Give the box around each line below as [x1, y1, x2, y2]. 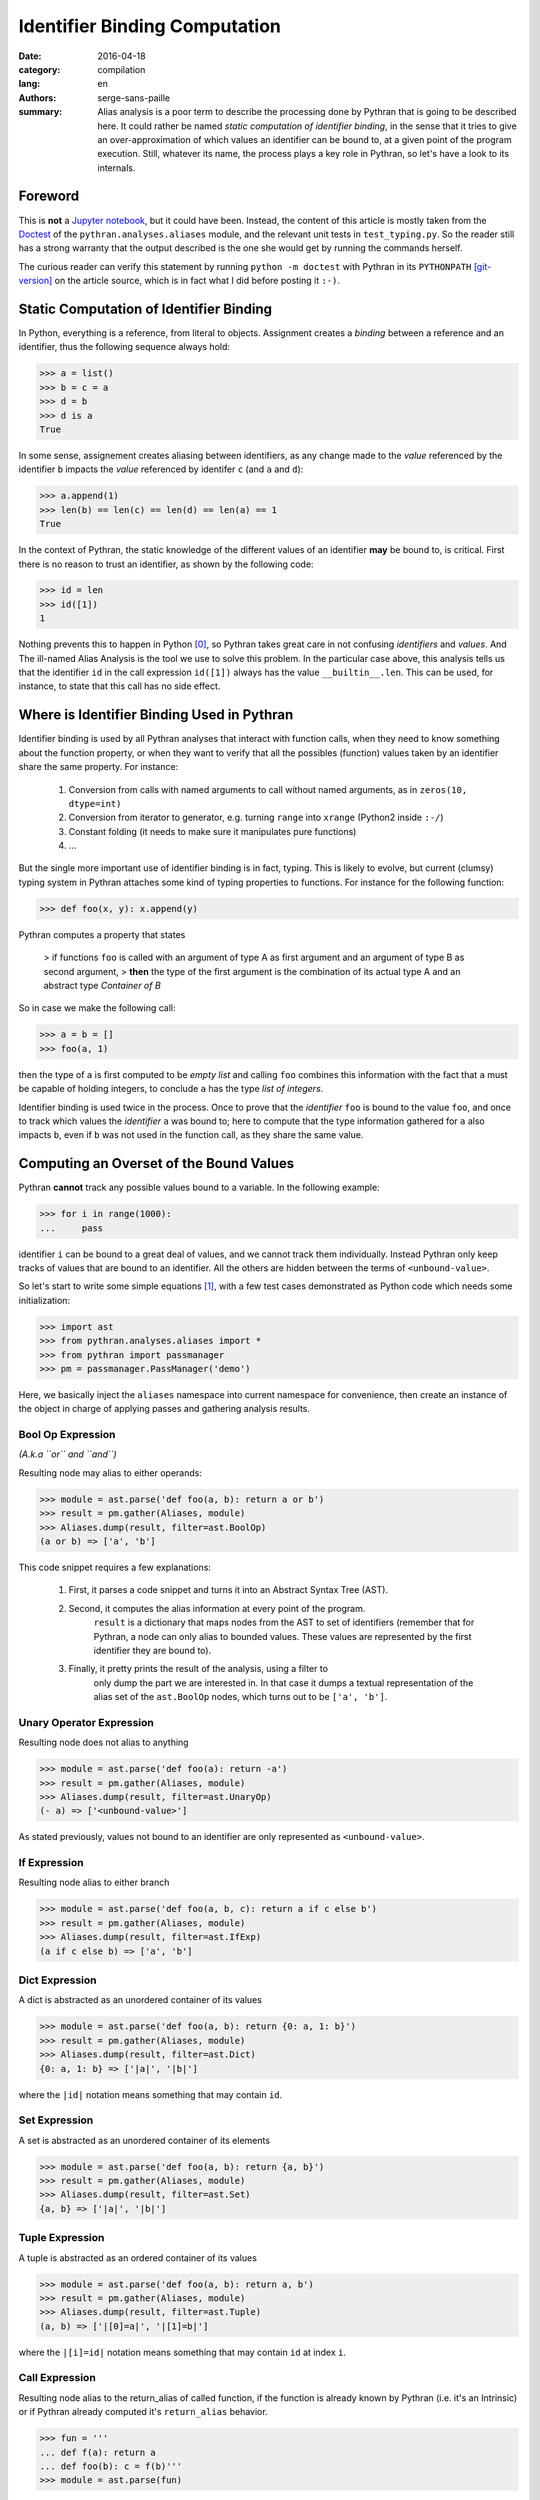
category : [18, 63, 61, 75]
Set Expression [18, 2113, 94, 2127]
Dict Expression [18, 1973, 97, 1987]
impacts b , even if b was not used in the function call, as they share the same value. [18, 1129, 364, 1141]
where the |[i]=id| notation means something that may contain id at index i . [18, 2346, 347, 2358]
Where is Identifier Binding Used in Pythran [18, 706, 294, 724]
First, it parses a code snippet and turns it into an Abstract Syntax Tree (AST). [68, 1584, 389, 1596]
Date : [18, 50, 42, 62]
